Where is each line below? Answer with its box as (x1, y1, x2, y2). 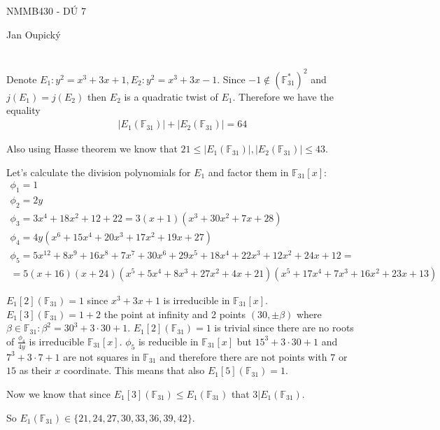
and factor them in (208, 164, 289, 179)
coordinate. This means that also (64, 363, 205, 378)
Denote (6, 71, 37, 86)
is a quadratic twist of (124, 89, 218, 103)
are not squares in (63, 349, 140, 364)
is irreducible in (163, 292, 230, 307)
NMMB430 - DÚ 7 (6, 3, 86, 17)
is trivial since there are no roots (214, 320, 354, 335)
